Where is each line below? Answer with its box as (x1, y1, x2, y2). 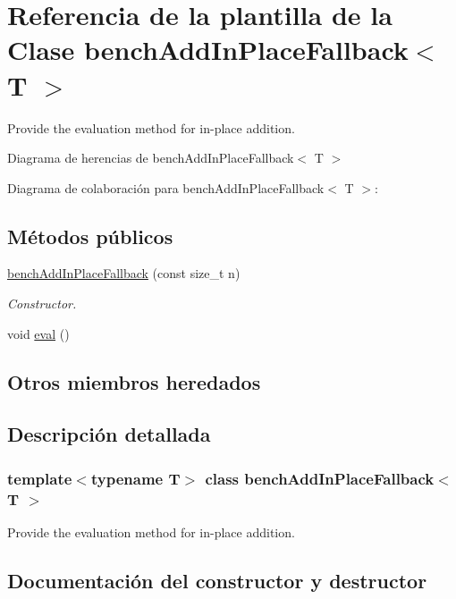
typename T (90, 467, 181, 489)
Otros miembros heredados (7, 367, 261, 395)
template (7, 467, 72, 489)
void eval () (7, 324, 70, 342)
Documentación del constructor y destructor (7, 566, 427, 594)
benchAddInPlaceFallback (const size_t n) (7, 264, 241, 283)
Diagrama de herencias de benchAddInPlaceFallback (7, 148, 294, 167)
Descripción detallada (7, 420, 211, 448)
